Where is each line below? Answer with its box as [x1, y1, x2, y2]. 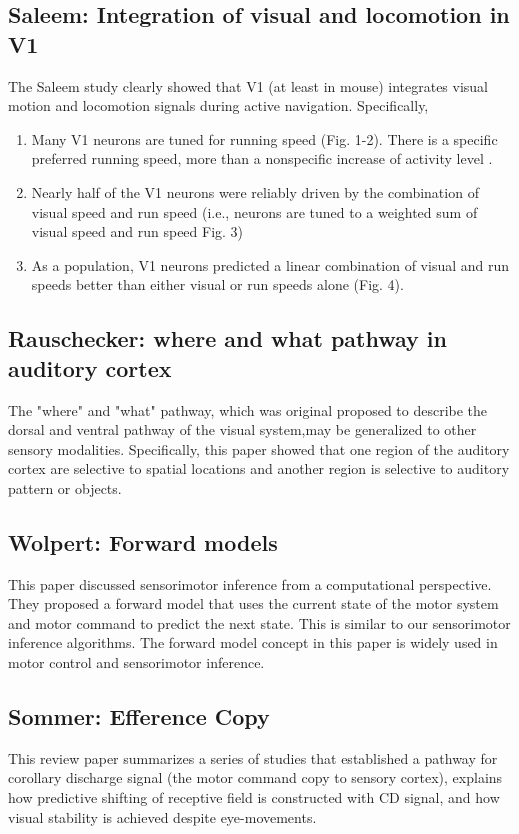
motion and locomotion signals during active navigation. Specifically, [8, 95, 429, 116]
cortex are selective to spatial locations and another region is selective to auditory [8, 458, 510, 479]
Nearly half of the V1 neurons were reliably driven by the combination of [31, 181, 479, 202]
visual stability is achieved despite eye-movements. [8, 806, 317, 827]
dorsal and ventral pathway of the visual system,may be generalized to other [8, 419, 477, 440]
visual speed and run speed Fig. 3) [31, 221, 244, 242]
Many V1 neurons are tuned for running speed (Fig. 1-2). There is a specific [31, 128, 498, 149]
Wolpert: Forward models [8, 526, 278, 557]
